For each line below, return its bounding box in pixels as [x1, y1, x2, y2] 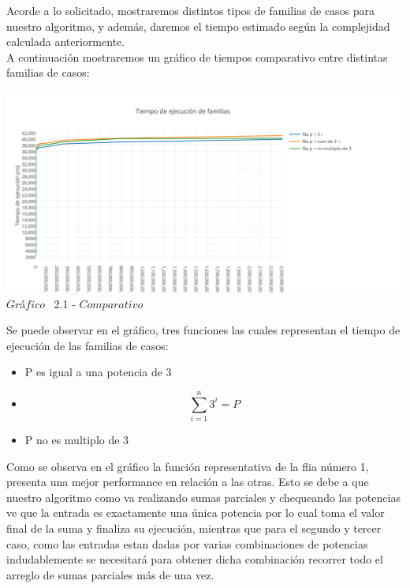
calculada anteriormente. [6, 33, 125, 50]
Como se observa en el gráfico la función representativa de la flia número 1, [6, 458, 369, 474]
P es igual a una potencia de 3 [24, 364, 172, 380]
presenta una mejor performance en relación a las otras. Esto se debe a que [6, 473, 369, 490]
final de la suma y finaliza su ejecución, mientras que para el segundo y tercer [6, 520, 382, 536]
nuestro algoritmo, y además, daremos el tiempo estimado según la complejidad [6, 17, 390, 34]
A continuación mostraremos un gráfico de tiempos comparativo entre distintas [6, 48, 388, 65]
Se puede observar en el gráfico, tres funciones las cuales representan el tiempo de [6, 322, 401, 338]
